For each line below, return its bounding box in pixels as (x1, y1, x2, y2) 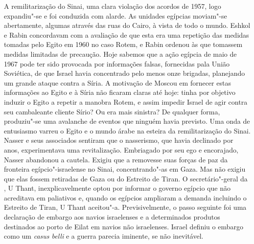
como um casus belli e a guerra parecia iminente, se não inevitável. (4, 231, 204, 241)
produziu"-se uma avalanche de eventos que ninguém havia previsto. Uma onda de (4, 116, 250, 126)
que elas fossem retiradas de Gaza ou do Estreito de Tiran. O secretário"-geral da (4, 173, 248, 183)
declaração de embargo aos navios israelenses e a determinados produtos (4, 212, 220, 222)
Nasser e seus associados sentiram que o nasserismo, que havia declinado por (4, 135, 233, 145)
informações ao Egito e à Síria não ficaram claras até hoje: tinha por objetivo (4, 87, 236, 97)
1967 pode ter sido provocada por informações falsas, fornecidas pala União (4, 58, 230, 68)
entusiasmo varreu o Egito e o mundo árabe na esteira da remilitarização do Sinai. (4, 125, 251, 135)
